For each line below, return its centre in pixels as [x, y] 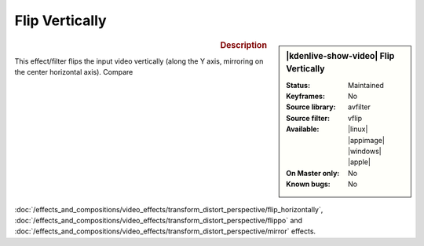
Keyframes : [306, 96]
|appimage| [366, 140]
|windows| [365, 151]
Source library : [311, 107]
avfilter [359, 107]
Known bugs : [309, 184]
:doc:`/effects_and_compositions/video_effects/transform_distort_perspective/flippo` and [158, 220]
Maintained [366, 85]
